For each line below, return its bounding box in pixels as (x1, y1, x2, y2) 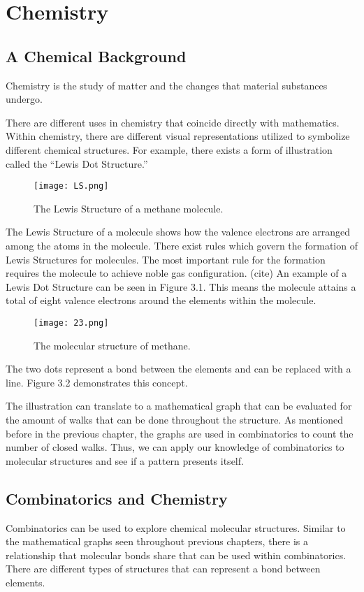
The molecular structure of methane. (34, 338, 191, 352)
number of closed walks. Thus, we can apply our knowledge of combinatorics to (6, 440, 344, 454)
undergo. (6, 92, 43, 106)
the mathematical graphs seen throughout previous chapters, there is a (6, 534, 309, 549)
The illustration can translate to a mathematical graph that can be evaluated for (6, 398, 352, 413)
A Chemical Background (6, 45, 187, 66)
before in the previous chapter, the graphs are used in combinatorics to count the (6, 426, 354, 440)
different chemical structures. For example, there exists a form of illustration (6, 142, 333, 157)
